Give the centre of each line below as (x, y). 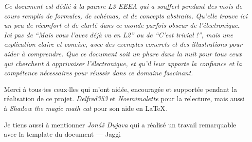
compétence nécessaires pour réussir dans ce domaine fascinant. (99, 73)
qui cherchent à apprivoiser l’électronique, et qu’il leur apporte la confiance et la (123, 63)
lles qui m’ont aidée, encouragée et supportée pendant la (153, 89)
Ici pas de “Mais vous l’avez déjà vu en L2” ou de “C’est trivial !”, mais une (118, 34)
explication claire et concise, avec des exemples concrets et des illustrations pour (123, 44)
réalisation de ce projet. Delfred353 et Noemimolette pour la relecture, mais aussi (124, 98)
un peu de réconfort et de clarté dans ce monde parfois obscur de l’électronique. (122, 25)
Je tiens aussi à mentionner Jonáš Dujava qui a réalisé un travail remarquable (120, 124)
